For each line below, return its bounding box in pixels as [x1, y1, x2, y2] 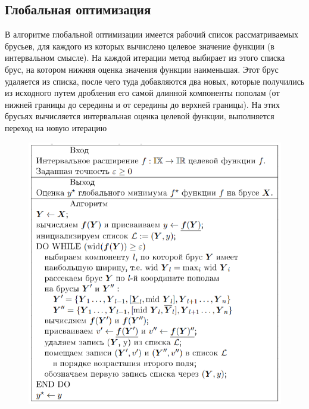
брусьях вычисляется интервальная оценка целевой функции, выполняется [5, 110, 274, 122]
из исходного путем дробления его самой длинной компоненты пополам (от [5, 86, 280, 99]
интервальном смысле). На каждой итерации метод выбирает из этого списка [5, 51, 285, 64]
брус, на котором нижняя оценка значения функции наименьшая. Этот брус [5, 63, 279, 75]
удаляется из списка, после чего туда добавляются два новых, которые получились [5, 75, 305, 87]
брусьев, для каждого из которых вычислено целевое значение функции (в [5, 39, 274, 52]
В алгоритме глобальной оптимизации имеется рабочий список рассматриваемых [5, 28, 298, 41]
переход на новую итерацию [5, 121, 107, 134]
